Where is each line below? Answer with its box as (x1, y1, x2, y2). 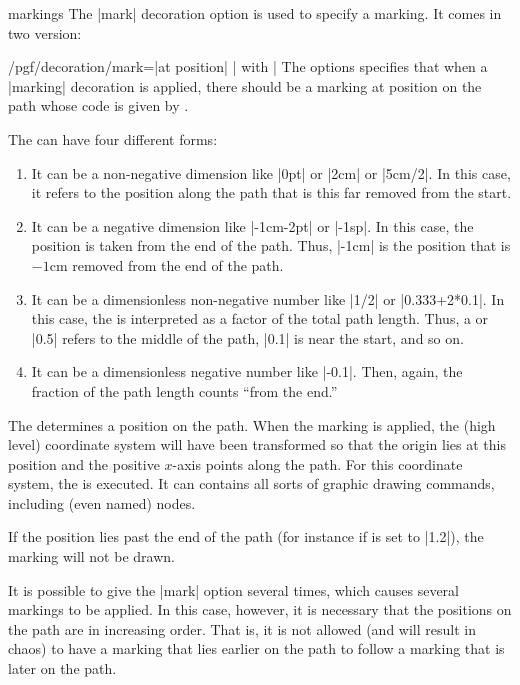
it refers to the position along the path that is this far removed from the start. (31, 182, 512, 203)
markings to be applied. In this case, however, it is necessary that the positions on (8, 599, 512, 620)
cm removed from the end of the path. (49, 254, 284, 275)
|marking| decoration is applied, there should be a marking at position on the (8, 75, 482, 96)
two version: (8, 22, 82, 43)
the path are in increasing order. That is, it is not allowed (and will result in (8, 618, 476, 639)
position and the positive (8, 453, 160, 474)
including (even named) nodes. (8, 492, 196, 513)
